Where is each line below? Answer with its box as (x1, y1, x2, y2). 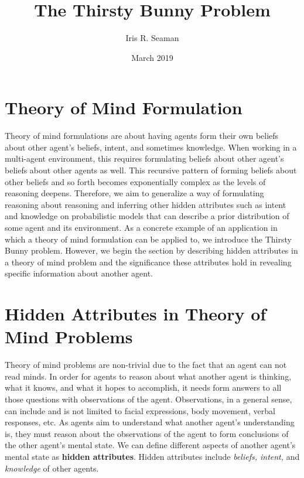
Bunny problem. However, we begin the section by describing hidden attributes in (5, 244, 298, 257)
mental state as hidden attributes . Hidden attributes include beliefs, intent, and (5, 450, 300, 463)
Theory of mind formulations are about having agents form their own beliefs (5, 129, 279, 142)
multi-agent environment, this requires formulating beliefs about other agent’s (5, 152, 284, 165)
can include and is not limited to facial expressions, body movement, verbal (5, 404, 275, 416)
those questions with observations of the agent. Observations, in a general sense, (5, 393, 292, 405)
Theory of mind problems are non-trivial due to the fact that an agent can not (5, 358, 287, 371)
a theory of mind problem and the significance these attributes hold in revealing (5, 255, 292, 268)
